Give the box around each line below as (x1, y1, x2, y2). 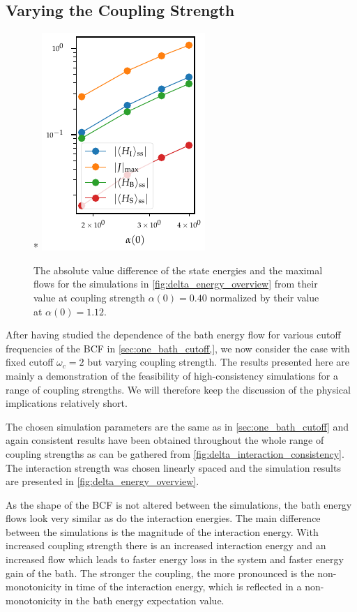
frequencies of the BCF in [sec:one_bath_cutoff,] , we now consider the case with (6, 341, 350, 355)
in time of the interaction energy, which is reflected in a (64, 579, 302, 594)
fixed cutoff (6, 354, 54, 369)
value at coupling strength (33, 290, 145, 304)
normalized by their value (210, 290, 319, 304)
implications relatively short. (6, 396, 128, 410)
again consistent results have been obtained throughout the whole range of (6, 433, 324, 447)
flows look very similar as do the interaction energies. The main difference (6, 511, 321, 525)
